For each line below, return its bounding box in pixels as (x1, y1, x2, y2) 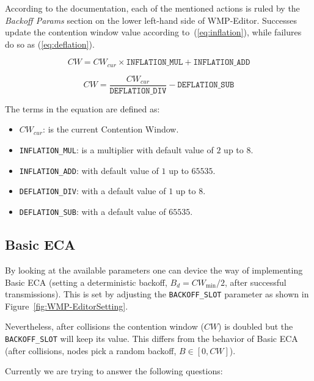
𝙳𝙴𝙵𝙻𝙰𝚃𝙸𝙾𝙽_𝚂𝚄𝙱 (177, 81, 235, 90)
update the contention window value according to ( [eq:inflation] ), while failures (5, 26, 302, 38)
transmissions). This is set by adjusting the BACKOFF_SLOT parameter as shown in (5, 288, 309, 300)
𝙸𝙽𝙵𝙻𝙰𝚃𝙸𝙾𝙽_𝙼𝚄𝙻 (126, 58, 183, 67)
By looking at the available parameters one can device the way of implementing (5, 263, 303, 276)
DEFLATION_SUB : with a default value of (19, 205, 166, 218)
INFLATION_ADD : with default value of (19, 164, 159, 176)
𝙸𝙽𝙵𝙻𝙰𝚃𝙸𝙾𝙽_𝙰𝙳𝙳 (193, 58, 250, 67)
